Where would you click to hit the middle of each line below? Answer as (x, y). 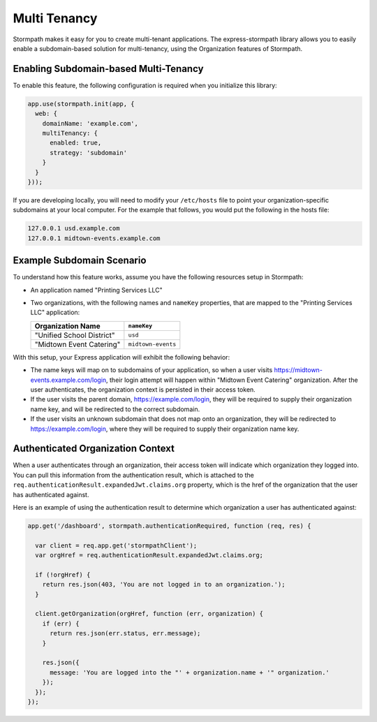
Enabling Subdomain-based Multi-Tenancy (108, 69)
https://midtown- (298, 370)
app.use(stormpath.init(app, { (81, 104)
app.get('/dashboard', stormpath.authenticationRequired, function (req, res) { (169, 526)
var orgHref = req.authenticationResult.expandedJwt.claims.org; (149, 555)
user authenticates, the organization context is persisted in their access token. (143, 389)
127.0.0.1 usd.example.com (74, 228)
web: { (46, 114)
